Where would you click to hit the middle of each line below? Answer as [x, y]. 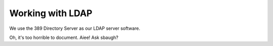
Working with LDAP [51, 13]
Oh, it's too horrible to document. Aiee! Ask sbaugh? [64, 37]
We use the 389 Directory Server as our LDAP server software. [75, 28]
